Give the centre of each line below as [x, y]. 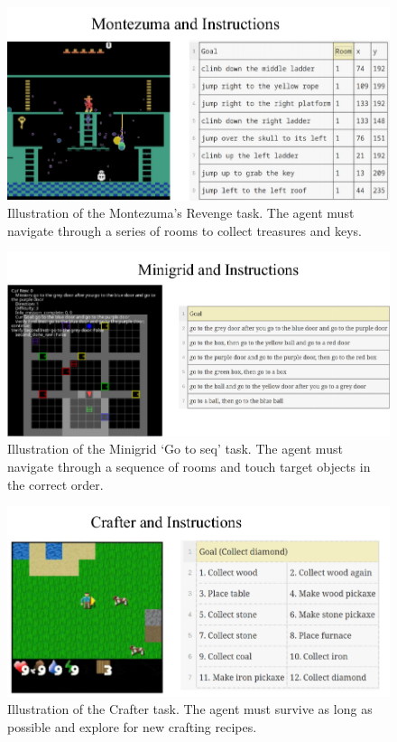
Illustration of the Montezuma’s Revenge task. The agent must [181, 213]
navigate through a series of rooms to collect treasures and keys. [185, 230]
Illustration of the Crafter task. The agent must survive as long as [190, 709]
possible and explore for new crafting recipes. [132, 726]
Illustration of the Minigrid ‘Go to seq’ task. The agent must [175, 449]
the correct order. [55, 484]
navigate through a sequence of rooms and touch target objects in [189, 467]
